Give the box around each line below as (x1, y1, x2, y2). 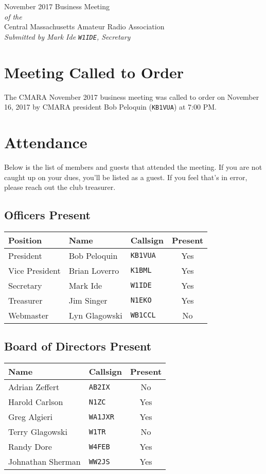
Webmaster (8, 309, 49, 321)
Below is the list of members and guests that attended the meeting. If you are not (4, 161, 262, 172)
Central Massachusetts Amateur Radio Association (4, 21, 165, 32)
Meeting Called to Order (4, 61, 184, 82)
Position (8, 234, 42, 246)
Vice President (8, 264, 61, 276)
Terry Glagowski (8, 426, 67, 438)
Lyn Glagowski (68, 309, 122, 321)
